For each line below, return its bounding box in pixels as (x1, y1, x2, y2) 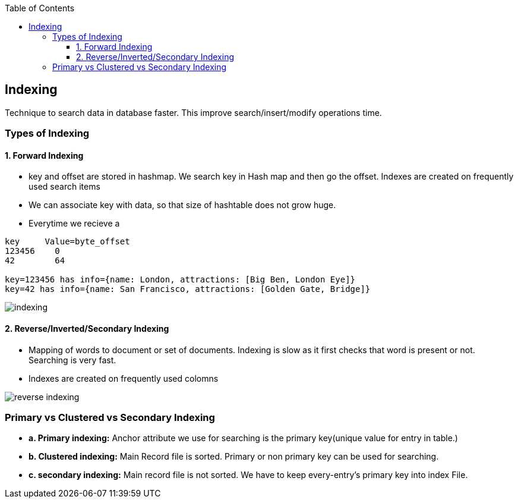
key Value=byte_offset (5, 237, 130, 247)
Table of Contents (5, 3, 75, 13)
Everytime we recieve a (29, 218, 120, 229)
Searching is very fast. (29, 354, 116, 365)
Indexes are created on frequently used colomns (29, 373, 219, 383)
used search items (29, 181, 100, 192)
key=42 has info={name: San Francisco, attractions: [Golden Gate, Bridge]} (5, 284, 371, 294)
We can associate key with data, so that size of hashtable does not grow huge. (29, 200, 336, 210)
